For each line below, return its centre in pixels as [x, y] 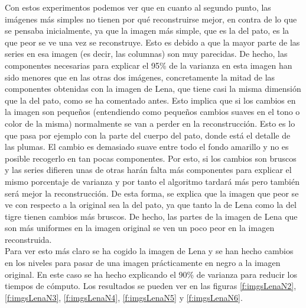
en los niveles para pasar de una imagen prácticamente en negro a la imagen [143, 263]
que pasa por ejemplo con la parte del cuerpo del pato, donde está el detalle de [148, 135]
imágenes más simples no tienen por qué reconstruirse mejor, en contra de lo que [151, 19]
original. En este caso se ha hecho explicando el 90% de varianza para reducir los [151, 274]
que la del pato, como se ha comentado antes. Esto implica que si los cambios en [150, 100]
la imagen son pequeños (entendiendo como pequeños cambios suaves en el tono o [152, 112]
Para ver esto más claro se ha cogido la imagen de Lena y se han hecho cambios [149, 251]
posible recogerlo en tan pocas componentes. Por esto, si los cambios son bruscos [151, 158]
